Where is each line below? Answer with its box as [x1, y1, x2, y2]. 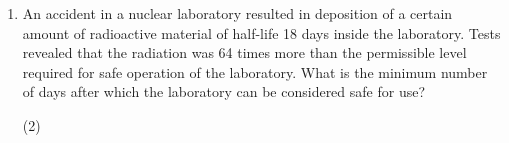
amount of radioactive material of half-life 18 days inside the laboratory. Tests [22, 22, 501, 43]
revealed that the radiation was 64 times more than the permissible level [22, 42, 467, 63]
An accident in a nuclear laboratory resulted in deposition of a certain [22, 3, 453, 23]
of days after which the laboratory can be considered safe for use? [22, 81, 426, 102]
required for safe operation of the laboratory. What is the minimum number [22, 61, 488, 82]
